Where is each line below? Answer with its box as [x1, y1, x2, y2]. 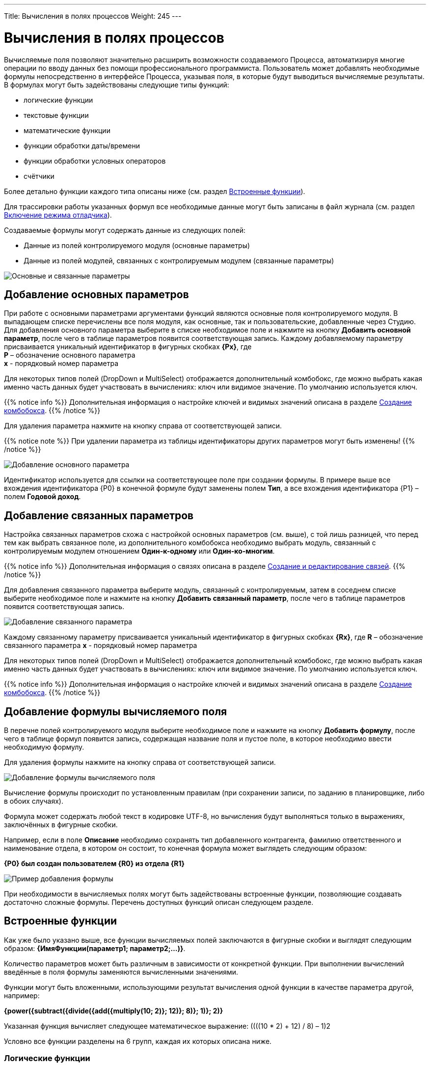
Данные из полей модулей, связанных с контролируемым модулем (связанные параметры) [24, 256, 334, 265]
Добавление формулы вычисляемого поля [4, 705, 227, 718]
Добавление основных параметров [4, 288, 189, 301]
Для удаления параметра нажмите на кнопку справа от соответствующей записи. [4, 421, 282, 430]
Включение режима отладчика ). [4, 210, 112, 219]
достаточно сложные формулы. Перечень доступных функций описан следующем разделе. [4, 898, 314, 907]
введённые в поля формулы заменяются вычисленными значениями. [4, 967, 239, 976]
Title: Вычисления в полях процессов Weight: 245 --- [4, 12, 182, 20]
